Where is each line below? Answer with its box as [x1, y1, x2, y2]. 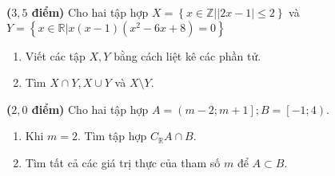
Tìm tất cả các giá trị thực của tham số [25, 154, 221, 170]
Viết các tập [25, 47, 86, 64]
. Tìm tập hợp [77, 127, 147, 144]
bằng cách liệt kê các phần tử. [114, 47, 261, 64]
